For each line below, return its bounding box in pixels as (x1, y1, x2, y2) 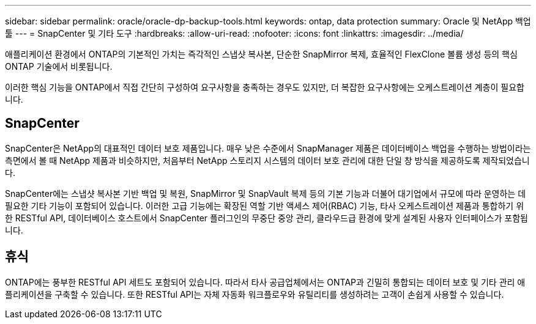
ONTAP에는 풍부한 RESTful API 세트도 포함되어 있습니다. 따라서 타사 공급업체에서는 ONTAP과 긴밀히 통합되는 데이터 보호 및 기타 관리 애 (5, 276, 526, 287)
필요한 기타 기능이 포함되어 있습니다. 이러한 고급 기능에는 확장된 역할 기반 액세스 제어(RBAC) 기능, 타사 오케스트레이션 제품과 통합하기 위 (5, 200, 524, 211)
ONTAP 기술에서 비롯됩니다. (5, 61, 113, 72)
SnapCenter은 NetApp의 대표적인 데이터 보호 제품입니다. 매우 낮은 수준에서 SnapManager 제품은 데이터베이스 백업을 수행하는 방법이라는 (5, 142, 531, 153)
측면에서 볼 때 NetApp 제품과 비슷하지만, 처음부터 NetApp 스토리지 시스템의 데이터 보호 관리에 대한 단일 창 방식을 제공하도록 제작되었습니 (5, 155, 530, 166)
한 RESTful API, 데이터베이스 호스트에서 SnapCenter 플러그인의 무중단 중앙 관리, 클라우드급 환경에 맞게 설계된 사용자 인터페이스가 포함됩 (5, 212, 528, 223)
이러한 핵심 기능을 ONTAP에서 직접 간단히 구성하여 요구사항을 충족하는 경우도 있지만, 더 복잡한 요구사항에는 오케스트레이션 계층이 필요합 (5, 82, 524, 92)
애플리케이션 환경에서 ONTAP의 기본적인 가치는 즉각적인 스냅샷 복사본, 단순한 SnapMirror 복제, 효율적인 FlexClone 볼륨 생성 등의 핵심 (5, 49, 518, 59)
